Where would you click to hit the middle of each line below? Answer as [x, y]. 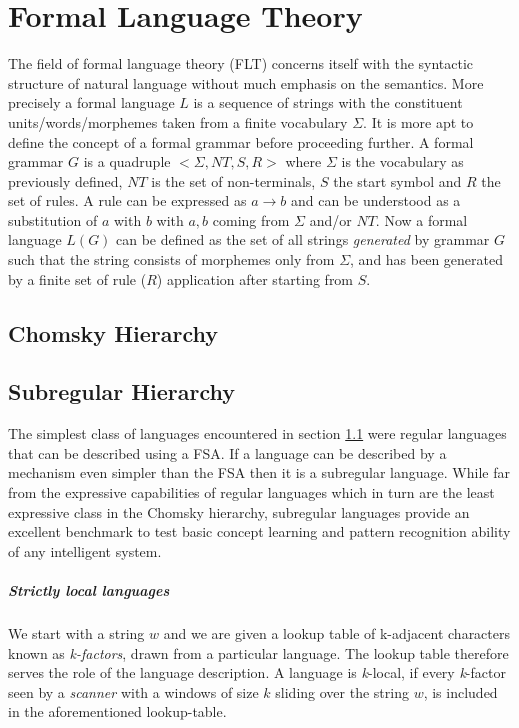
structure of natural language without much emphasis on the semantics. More [246, 82]
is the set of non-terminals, [233, 180]
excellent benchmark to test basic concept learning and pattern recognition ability [259, 531]
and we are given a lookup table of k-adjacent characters [336, 632]
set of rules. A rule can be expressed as [127, 200]
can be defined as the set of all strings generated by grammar [303, 239]
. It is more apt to [418, 121]
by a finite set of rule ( [77, 278]
